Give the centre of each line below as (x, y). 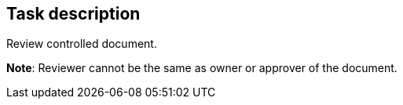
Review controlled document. (82, 44)
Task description (73, 14)
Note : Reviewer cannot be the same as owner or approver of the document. (202, 68)
